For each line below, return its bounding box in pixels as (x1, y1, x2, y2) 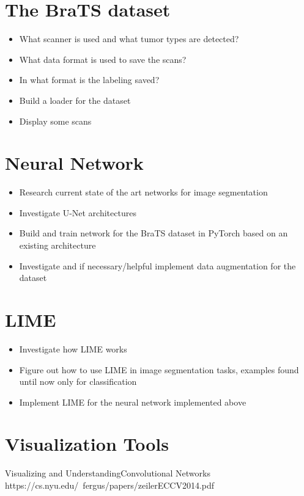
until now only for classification (19, 375, 137, 388)
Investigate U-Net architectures (19, 206, 136, 219)
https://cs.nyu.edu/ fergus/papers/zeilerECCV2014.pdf (5, 479, 215, 491)
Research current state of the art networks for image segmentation (19, 186, 268, 199)
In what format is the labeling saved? (19, 73, 160, 86)
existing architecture (19, 239, 96, 251)
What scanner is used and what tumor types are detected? (19, 32, 239, 45)
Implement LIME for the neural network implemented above (19, 395, 247, 408)
